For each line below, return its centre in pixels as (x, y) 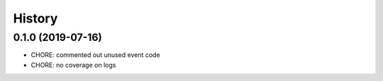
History (35, 18)
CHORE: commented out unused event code (95, 55)
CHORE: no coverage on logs (73, 65)
